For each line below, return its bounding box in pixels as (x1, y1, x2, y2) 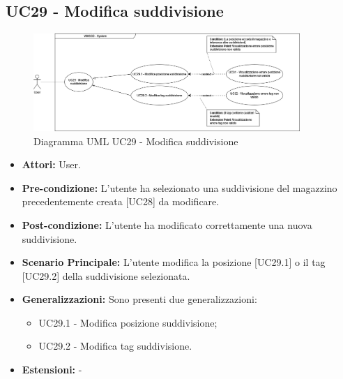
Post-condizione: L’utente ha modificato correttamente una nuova (22, 217, 312, 232)
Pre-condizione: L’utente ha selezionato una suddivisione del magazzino (22, 180, 337, 195)
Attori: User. (22, 157, 81, 172)
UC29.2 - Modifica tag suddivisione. (38, 339, 192, 353)
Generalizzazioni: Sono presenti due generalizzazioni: (22, 292, 257, 306)
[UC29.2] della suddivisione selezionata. (22, 268, 190, 283)
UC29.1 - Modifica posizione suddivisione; (38, 315, 218, 329)
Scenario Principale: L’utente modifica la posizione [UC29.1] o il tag (22, 255, 326, 269)
